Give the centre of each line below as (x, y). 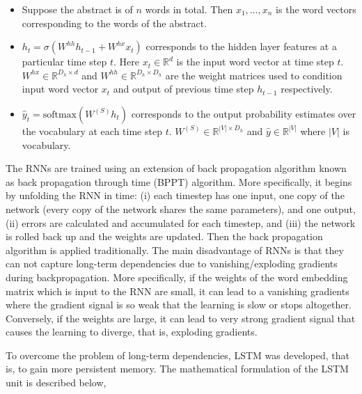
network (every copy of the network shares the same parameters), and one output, (181, 208)
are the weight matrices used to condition (254, 75)
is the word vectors (316, 9)
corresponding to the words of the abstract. (115, 23)
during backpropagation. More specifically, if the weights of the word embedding (177, 277)
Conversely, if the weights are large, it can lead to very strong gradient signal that (181, 318)
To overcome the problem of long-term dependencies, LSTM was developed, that (178, 355)
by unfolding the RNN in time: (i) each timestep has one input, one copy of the (175, 195)
